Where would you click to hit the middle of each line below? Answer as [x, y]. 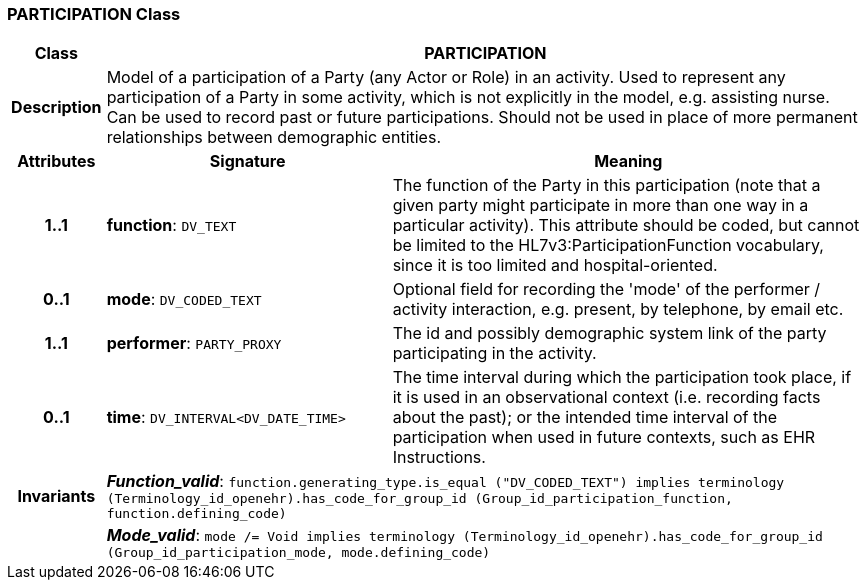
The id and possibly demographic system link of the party [609, 333]
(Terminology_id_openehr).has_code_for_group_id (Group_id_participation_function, [419, 499]
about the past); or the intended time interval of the [585, 417]
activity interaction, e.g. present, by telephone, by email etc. [618, 309]
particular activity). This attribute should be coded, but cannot [626, 225]
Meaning [628, 161]
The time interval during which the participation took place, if [622, 377]
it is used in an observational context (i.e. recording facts [606, 397]
